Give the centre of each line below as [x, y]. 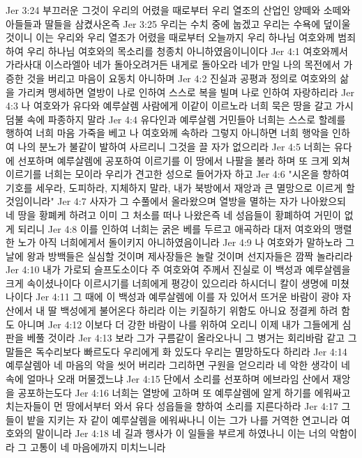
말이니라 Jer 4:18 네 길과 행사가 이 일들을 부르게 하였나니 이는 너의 [181, 433]
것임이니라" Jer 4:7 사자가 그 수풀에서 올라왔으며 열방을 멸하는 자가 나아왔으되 [176, 201]
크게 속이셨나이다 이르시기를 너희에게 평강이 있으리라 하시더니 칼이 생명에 [167, 283]
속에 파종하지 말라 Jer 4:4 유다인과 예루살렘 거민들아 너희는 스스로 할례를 [186, 119]
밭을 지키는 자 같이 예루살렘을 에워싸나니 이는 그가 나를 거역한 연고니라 [182, 419]
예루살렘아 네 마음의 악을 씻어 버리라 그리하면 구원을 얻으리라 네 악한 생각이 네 [178, 365]
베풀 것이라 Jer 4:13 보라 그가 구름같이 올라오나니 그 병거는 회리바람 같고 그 [192, 338]
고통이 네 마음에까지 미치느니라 [98, 447]
